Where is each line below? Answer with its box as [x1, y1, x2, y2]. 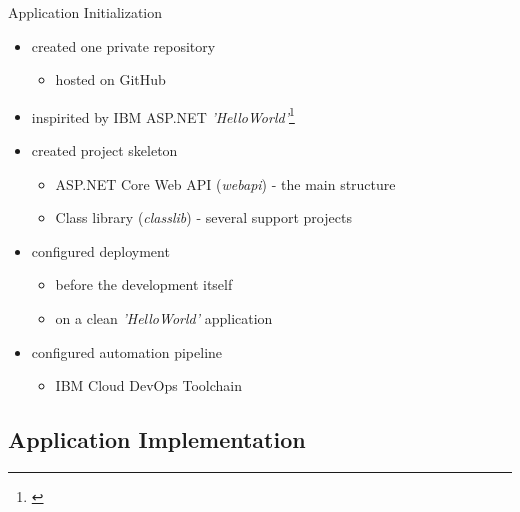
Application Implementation [8, 424, 306, 455]
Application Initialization [8, 2, 163, 22]
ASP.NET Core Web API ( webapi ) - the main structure [55, 173, 396, 194]
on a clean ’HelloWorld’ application [55, 308, 273, 328]
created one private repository [31, 35, 216, 56]
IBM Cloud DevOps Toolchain [55, 375, 242, 396]
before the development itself [55, 274, 233, 295]
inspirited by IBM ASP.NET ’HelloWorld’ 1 [31, 103, 295, 127]
